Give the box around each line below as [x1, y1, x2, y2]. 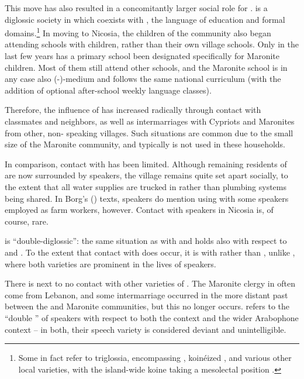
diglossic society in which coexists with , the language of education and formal [5, 13, 285, 25]
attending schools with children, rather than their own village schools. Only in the [5, 38, 299, 50]
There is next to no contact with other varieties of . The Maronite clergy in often [5, 277, 295, 290]
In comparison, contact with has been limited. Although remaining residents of [5, 157, 287, 170]
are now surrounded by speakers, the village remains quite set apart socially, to [5, 169, 288, 181]
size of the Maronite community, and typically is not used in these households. [5, 138, 286, 150]
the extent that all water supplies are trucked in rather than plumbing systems [5, 180, 287, 192]
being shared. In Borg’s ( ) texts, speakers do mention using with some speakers [5, 192, 289, 204]
